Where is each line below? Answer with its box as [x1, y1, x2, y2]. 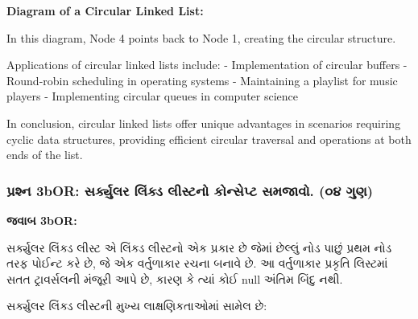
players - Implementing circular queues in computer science [6, 88, 299, 104]
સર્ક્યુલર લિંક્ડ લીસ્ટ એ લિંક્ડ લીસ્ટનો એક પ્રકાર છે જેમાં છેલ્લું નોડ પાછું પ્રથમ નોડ [6, 239, 392, 256]
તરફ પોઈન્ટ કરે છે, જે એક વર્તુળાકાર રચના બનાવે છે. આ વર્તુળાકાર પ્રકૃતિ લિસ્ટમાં [6, 255, 388, 272]
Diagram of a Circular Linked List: [6, 2, 204, 18]
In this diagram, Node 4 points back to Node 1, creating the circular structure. [6, 29, 396, 46]
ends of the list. [6, 146, 83, 163]
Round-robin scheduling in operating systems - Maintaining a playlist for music [6, 72, 398, 88]
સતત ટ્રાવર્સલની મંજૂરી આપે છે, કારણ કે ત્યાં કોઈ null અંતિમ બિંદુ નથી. [6, 270, 343, 287]
